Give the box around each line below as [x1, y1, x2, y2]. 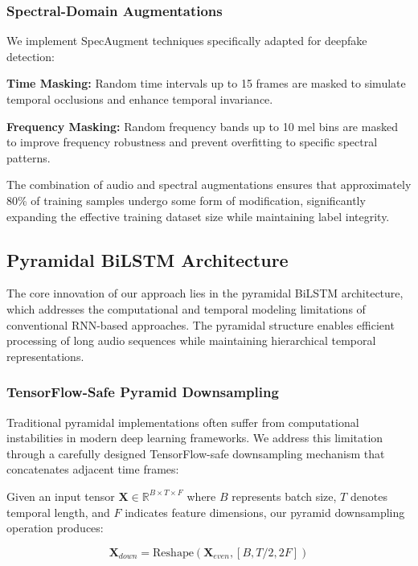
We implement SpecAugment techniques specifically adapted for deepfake [6, 32, 367, 49]
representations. [6, 347, 84, 364]
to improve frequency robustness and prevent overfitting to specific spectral [6, 133, 378, 150]
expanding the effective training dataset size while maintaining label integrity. [6, 207, 390, 224]
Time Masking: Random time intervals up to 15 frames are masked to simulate [6, 75, 406, 92]
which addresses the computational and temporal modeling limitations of [6, 300, 366, 317]
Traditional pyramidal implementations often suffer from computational [6, 413, 359, 430]
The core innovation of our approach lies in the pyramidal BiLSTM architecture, [6, 285, 404, 301]
